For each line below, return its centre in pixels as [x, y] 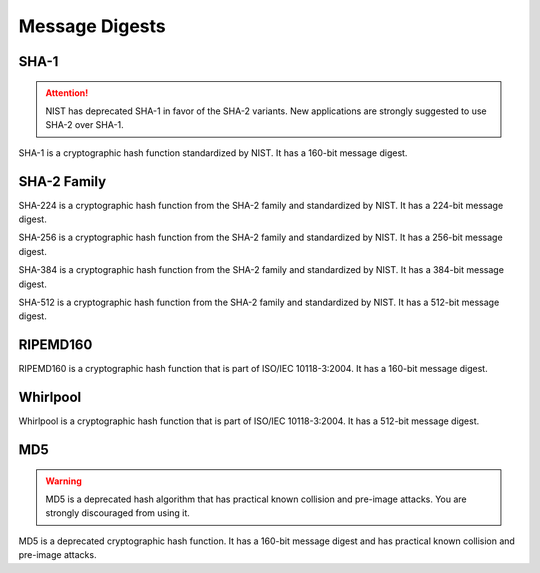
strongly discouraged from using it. [117, 513]
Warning [63, 481]
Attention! [67, 92]
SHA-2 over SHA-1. [84, 125]
